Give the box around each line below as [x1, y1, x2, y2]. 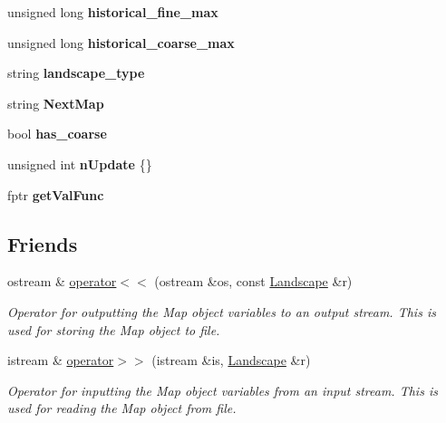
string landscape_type [7, 63, 145, 82]
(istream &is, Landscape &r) [151, 351, 311, 370]
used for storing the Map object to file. [7, 320, 220, 339]
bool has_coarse [7, 124, 107, 143]
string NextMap [7, 93, 104, 112]
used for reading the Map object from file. [7, 399, 237, 418]
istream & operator [7, 351, 114, 370]
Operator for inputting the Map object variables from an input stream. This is [7, 380, 438, 399]
